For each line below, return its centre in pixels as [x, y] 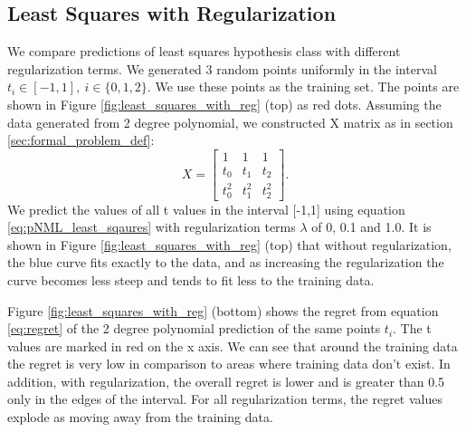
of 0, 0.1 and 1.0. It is [371, 227]
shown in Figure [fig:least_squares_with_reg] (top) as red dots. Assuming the [224, 104]
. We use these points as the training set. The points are [303, 86]
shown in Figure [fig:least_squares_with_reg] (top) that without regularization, [229, 244]
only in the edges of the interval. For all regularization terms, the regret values [225, 399]
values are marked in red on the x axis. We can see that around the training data [233, 346]
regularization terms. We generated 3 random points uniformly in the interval [222, 68]
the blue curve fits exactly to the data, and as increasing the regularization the [226, 262]
